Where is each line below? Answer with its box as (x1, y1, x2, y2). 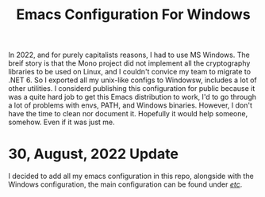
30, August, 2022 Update (8, 145, 179, 163)
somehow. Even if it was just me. (8, 117, 115, 127)
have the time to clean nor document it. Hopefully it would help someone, (8, 109, 248, 119)
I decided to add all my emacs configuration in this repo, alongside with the (8, 172, 254, 181)
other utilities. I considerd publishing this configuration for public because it (8, 84, 255, 93)
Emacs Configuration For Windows (15, 6, 252, 24)
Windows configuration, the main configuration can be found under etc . (8, 180, 243, 189)
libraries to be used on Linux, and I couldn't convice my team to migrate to (8, 67, 252, 77)
